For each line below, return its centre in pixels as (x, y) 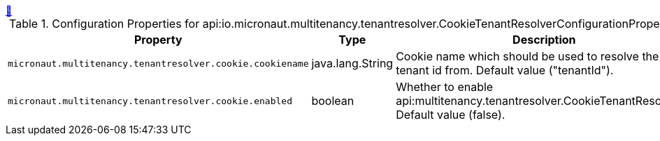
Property (158, 40)
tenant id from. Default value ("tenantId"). (505, 70)
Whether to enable (445, 87)
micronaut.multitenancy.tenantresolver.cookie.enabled (150, 101)
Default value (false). (451, 115)
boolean (333, 101)
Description (544, 40)
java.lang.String (352, 63)
